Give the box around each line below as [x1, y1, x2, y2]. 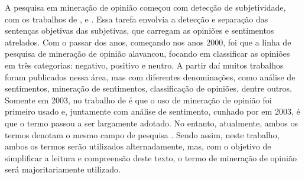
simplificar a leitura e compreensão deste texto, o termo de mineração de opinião [5, 151, 297, 164]
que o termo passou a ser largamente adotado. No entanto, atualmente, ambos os [5, 116, 298, 129]
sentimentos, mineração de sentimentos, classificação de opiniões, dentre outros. [5, 82, 293, 95]
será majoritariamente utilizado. [5, 163, 121, 175]
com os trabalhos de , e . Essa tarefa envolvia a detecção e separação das [5, 12, 268, 25]
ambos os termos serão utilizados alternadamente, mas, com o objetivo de [5, 140, 271, 152]
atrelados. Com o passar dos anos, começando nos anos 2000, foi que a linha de [5, 35, 291, 48]
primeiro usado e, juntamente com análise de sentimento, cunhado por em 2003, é [5, 105, 300, 118]
